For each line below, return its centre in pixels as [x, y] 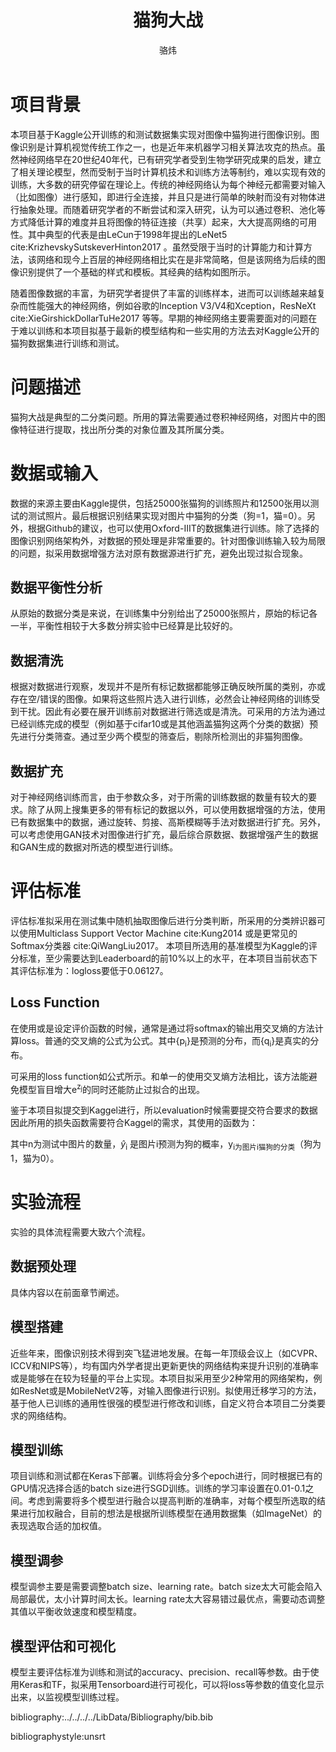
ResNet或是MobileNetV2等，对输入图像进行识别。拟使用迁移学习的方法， [170, 1390]
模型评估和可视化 [63, 1646]
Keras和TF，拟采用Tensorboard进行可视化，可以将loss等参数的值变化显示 [171, 1684]
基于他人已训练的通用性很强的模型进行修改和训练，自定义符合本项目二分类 [163, 1403]
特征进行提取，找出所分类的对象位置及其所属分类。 [124, 429]
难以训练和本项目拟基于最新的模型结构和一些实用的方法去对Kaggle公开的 [169, 330]
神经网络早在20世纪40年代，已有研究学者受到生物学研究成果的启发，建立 [170, 159]
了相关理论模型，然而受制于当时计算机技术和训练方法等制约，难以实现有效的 [168, 172]
